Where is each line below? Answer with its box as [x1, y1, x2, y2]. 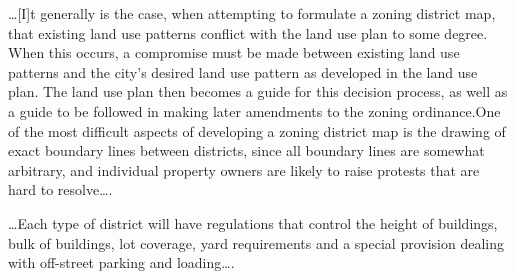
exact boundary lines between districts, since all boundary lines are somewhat [8, 140, 485, 161]
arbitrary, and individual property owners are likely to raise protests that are [8, 159, 480, 180]
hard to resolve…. [8, 179, 113, 200]
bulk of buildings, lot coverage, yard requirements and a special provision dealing [8, 232, 504, 253]
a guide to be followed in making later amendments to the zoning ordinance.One [8, 100, 501, 121]
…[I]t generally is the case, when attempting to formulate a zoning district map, [8, 3, 496, 23]
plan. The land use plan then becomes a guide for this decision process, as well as [8, 81, 508, 102]
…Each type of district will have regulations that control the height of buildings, [8, 212, 498, 233]
